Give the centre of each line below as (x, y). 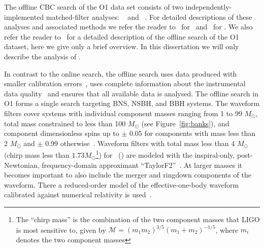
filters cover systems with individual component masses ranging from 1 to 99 (123, 113)
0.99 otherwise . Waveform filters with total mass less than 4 (140, 143)
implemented (24, 16)
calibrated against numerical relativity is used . (78, 194)
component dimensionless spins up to (62, 133)
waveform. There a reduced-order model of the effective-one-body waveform (122, 184)
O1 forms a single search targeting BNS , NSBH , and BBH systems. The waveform (132, 103)
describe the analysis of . (42, 56)
